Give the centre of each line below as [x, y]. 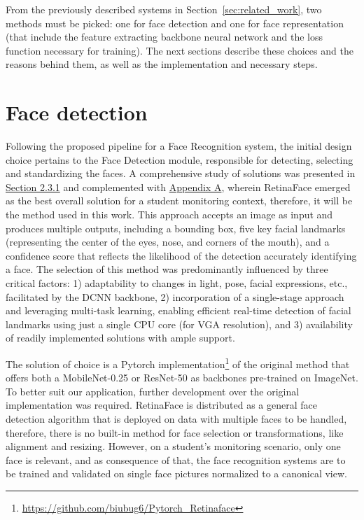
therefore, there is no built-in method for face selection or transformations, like [175, 432]
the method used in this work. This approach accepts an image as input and [169, 215]
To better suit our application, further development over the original [153, 391]
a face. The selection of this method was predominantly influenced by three [167, 269]
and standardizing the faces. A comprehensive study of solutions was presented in [181, 173]
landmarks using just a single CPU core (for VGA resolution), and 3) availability [179, 324]
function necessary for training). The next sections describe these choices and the [180, 50]
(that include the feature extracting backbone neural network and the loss [164, 37]
